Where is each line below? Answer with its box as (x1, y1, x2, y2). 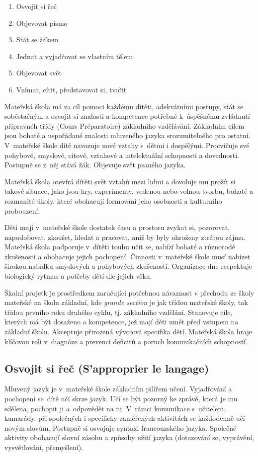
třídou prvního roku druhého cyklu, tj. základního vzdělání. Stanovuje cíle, (4, 306, 233, 317)
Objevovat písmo (16, 17, 68, 28)
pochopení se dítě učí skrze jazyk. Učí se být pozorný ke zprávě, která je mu (4, 393, 238, 404)
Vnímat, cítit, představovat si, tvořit (16, 84, 127, 94)
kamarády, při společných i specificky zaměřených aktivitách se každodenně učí (4, 413, 245, 423)
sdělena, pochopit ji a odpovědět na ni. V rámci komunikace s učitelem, (4, 403, 226, 413)
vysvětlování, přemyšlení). (4, 442, 84, 452)
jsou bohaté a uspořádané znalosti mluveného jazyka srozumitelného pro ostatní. (4, 130, 251, 141)
